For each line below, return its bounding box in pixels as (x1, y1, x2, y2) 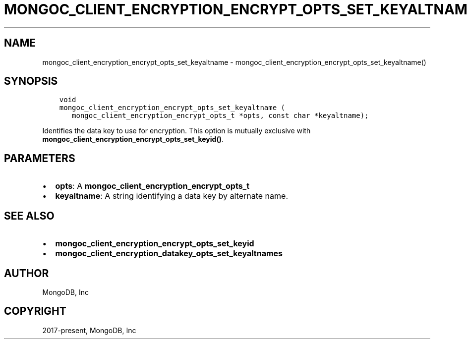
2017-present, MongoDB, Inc (42, 326, 136, 335)
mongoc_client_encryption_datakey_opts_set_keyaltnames (55, 248, 283, 259)
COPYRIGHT (4, 305, 66, 318)
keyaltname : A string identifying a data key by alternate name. (55, 191, 288, 201)
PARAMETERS (4, 152, 75, 165)
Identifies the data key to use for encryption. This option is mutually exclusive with (42, 126, 311, 135)
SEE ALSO (4, 209, 55, 222)
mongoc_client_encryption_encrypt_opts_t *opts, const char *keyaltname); (72, 112, 369, 120)
